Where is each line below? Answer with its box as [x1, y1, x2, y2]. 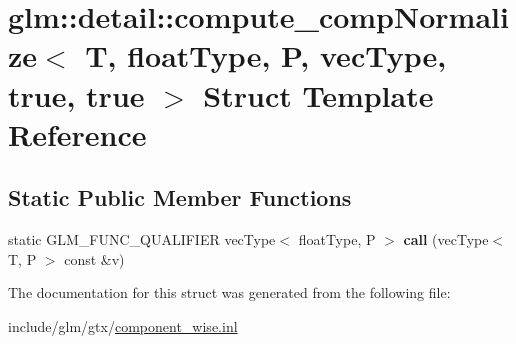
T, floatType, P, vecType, [85, 35, 447, 76]
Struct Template [203, 74, 434, 115]
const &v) [64, 248, 125, 269]
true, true [8, 74, 145, 115]
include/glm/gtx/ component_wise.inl [8, 315, 238, 336]
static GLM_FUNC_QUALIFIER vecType [8, 229, 276, 250]
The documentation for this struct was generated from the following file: [8, 282, 451, 303]
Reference [8, 113, 147, 154]
